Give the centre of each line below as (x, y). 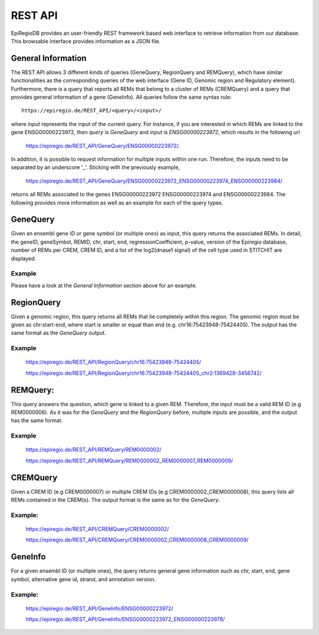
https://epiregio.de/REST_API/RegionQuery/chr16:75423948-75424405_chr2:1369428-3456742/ (144, 373)
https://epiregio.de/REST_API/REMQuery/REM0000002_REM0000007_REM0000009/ (129, 461)
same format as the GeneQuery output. (58, 333)
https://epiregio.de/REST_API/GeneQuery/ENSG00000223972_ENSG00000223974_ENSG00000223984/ (154, 181)
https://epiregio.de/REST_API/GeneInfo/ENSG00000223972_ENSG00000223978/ (125, 619)
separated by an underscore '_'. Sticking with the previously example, (95, 167)
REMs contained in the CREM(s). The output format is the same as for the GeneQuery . (115, 500)
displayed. (24, 258)
